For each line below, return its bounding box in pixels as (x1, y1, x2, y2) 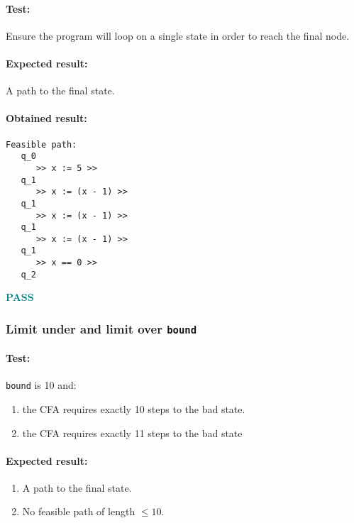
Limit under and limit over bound (6, 319, 197, 337)
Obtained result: (6, 111, 87, 126)
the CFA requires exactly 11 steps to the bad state (22, 425, 243, 440)
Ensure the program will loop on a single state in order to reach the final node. (6, 28, 350, 43)
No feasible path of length (22, 504, 135, 519)
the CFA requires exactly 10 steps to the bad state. (22, 401, 245, 416)
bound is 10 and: (6, 378, 77, 392)
